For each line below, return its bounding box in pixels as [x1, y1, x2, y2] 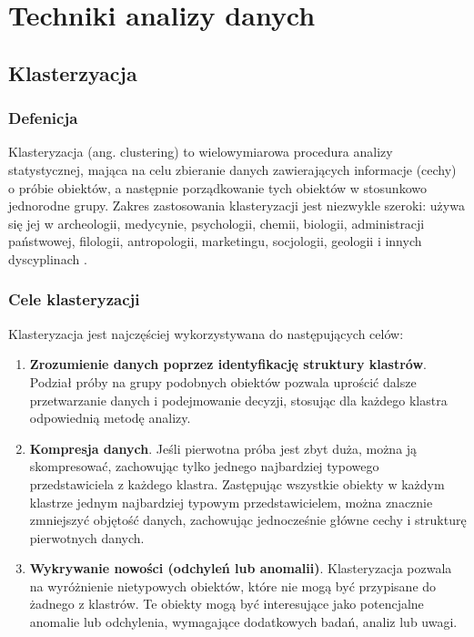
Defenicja [8, 107, 78, 129]
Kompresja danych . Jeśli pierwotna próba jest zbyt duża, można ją [29, 438, 418, 457]
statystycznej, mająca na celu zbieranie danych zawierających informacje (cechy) [8, 159, 457, 179]
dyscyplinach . [8, 249, 87, 268]
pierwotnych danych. [29, 528, 145, 547]
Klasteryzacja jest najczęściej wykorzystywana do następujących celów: [8, 324, 404, 343]
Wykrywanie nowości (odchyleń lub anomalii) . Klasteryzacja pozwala [29, 559, 452, 578]
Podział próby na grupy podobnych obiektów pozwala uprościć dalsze [29, 372, 417, 391]
